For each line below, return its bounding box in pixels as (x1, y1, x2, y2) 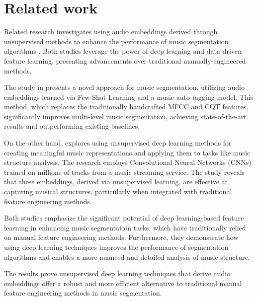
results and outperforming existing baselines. (4, 121, 140, 131)
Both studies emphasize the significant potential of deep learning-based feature (4, 213, 244, 223)
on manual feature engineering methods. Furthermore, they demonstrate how (4, 232, 239, 242)
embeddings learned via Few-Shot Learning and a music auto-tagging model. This (4, 91, 254, 102)
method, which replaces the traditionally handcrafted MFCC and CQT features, (4, 101, 249, 112)
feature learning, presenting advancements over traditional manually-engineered (4, 55, 246, 66)
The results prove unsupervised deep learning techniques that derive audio (4, 268, 231, 279)
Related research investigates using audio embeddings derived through (4, 26, 218, 37)
